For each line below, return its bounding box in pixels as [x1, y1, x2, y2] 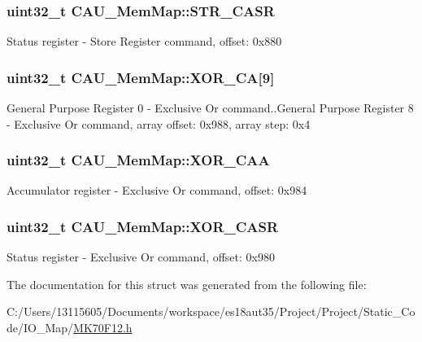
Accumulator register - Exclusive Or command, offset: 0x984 [7, 182, 307, 199]
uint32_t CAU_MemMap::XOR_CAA [7, 150, 270, 170]
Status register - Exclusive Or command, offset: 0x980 [7, 248, 275, 265]
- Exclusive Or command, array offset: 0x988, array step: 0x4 [7, 115, 311, 132]
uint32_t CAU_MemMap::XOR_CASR [7, 216, 279, 236]
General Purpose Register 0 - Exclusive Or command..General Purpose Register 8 [7, 99, 414, 116]
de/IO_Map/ [7, 319, 74, 336]
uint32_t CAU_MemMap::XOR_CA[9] [7, 67, 275, 87]
